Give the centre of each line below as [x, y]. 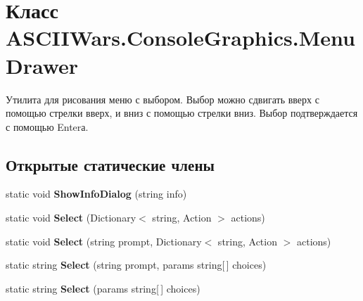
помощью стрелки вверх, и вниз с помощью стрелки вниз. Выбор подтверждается [182, 113]
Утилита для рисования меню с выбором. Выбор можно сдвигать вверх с [163, 99]
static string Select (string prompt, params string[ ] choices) [136, 265]
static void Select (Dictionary [71, 218]
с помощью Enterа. [47, 126]
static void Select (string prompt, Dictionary [104, 241]
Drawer [42, 65]
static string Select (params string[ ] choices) [103, 288]
